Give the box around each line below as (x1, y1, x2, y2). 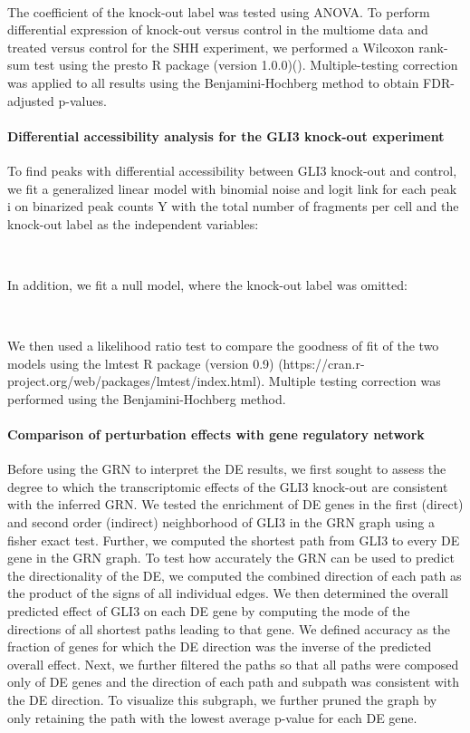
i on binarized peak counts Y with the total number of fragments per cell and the (7, 197, 459, 216)
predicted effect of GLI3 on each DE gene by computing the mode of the (7, 602, 410, 621)
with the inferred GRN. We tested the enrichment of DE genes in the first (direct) (7, 495, 464, 514)
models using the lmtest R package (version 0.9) (7, 353, 274, 372)
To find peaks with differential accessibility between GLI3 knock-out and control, (7, 160, 457, 179)
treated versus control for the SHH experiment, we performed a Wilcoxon (7, 37, 415, 56)
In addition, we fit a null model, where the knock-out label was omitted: (7, 275, 408, 294)
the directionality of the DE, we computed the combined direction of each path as (7, 565, 462, 584)
